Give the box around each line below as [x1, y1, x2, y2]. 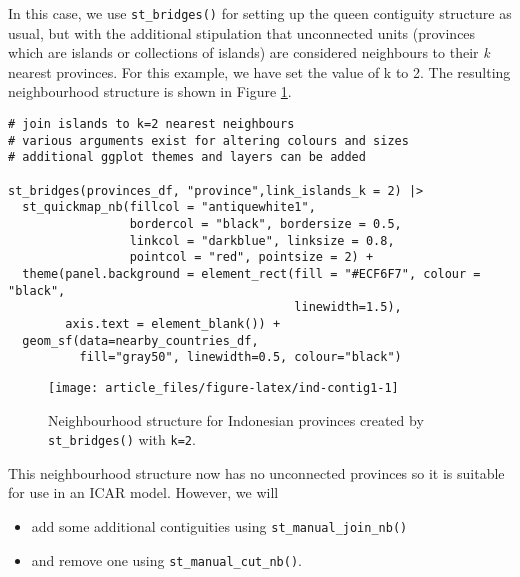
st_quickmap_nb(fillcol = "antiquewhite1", [22, 200, 316, 215]
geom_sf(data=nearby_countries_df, [22, 333, 259, 348]
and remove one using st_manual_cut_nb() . [31, 549, 302, 570]
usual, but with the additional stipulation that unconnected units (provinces [8, 22, 476, 43]
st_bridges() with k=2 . [48, 429, 196, 450]
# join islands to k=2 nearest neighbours [8, 117, 295, 132]
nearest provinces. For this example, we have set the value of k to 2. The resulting [8, 61, 511, 82]
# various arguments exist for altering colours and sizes [8, 133, 409, 148]
